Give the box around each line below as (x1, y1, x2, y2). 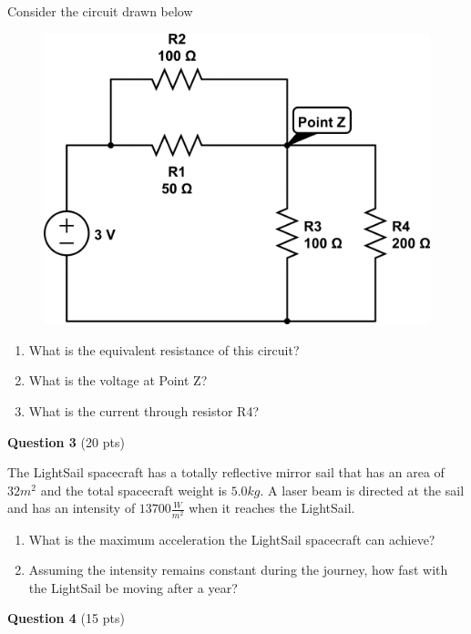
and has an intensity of (7, 498, 136, 517)
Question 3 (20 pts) (7, 432, 125, 451)
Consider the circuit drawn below (7, 2, 193, 20)
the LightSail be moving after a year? (28, 578, 238, 597)
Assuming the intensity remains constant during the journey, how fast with (28, 560, 448, 579)
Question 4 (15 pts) (7, 608, 125, 628)
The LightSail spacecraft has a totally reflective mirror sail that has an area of (7, 463, 445, 482)
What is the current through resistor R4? (28, 402, 260, 421)
